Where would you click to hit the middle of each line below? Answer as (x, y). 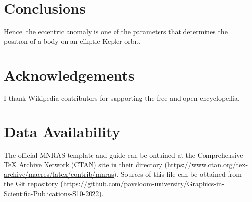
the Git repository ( (34, 183)
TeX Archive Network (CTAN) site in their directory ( (86, 164)
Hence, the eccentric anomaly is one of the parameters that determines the (116, 31)
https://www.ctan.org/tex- (207, 164)
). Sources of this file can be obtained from (178, 174)
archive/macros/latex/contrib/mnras (59, 174)
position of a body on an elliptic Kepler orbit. (72, 41)
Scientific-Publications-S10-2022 (52, 193)
